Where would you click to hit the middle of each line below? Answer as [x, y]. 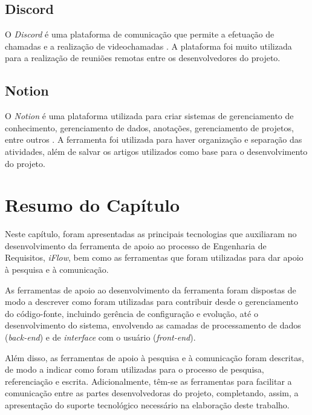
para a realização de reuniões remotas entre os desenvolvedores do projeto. [143, 58]
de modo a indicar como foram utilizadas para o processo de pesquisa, [135, 369]
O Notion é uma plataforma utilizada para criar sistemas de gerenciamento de [149, 116]
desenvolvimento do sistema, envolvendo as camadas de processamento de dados [153, 325]
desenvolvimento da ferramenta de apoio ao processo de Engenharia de [136, 245]
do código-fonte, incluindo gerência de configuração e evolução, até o [132, 313]
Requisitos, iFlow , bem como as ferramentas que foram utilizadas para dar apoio [154, 257]
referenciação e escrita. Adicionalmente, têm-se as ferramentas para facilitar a [148, 381]
